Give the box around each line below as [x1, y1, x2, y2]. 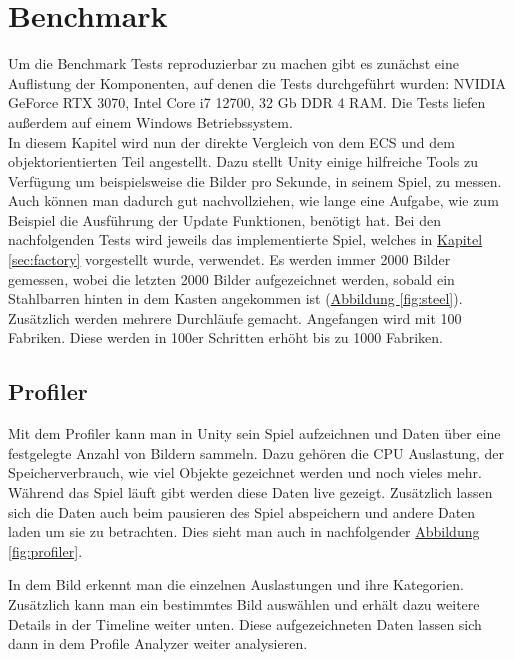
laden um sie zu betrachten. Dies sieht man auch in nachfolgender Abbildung [8, 521, 480, 542]
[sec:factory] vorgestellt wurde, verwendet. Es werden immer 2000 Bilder [8, 249, 451, 270]
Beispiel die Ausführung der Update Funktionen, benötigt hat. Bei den [8, 209, 441, 230]
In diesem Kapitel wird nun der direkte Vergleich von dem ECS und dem [8, 131, 455, 152]
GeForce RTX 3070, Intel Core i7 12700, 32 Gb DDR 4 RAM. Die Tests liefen [8, 92, 486, 113]
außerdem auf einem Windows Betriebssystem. [8, 111, 293, 132]
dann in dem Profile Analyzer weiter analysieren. [8, 633, 308, 654]
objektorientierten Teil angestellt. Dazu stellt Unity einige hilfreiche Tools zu [8, 151, 478, 172]
